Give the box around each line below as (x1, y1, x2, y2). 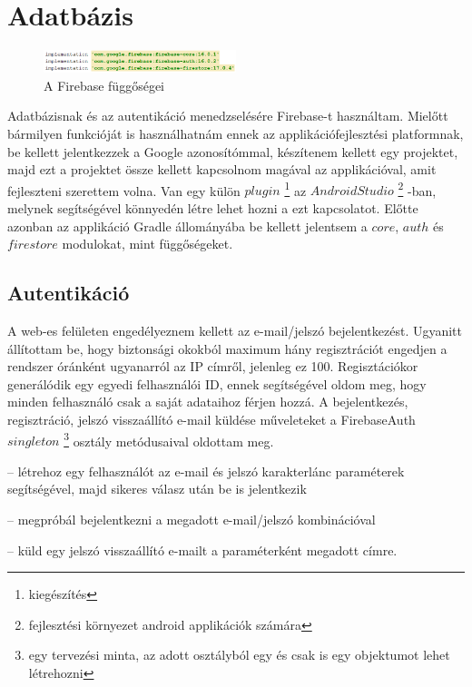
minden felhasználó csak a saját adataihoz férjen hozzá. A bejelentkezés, (7, 392, 408, 411)
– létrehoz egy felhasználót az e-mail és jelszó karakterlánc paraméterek (7, 461, 405, 480)
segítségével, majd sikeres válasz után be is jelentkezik (7, 479, 307, 498)
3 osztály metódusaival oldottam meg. (64, 428, 274, 450)
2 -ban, (398, 178, 437, 200)
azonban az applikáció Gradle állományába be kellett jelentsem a (7, 216, 368, 235)
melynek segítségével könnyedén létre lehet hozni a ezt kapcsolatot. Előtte (7, 199, 418, 218)
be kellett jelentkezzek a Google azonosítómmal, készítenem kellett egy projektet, (7, 142, 458, 161)
